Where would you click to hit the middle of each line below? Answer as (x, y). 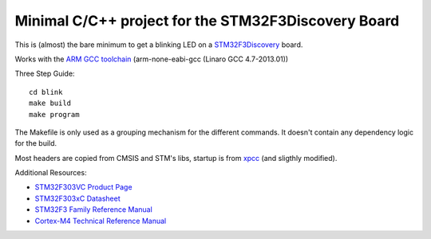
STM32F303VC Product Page (83, 187)
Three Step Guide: (45, 74)
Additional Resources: (51, 173)
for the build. (36, 143)
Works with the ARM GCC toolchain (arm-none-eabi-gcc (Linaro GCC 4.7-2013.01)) (152, 59)
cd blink (46, 92)
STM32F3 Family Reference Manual (94, 210)
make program (54, 114)
